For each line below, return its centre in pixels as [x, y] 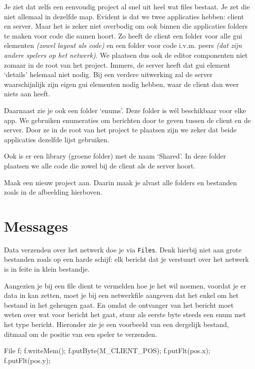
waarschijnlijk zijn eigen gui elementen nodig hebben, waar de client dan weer [122, 84]
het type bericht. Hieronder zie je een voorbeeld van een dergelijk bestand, [117, 324]
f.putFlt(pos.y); [27, 360]
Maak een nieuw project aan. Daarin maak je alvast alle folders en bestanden [121, 182]
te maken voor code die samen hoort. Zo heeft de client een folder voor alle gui [123, 35]
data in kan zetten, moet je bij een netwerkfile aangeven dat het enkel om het [121, 295]
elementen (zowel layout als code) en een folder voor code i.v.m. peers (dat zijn [123, 45]
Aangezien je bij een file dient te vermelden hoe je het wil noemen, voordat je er [125, 285]
